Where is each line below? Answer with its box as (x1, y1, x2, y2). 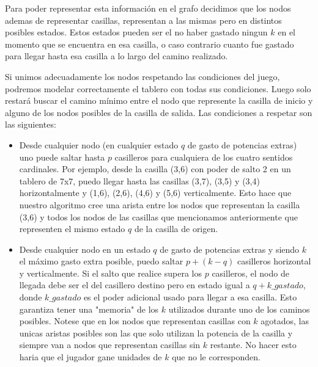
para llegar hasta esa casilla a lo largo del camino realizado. (5, 49, 228, 62)
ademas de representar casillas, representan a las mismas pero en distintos (5, 13, 282, 26)
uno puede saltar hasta (19, 150, 105, 163)
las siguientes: (5, 118, 56, 131)
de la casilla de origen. (134, 222, 218, 235)
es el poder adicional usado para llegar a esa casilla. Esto (83, 291, 297, 303)
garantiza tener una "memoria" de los (19, 302, 159, 315)
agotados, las (261, 314, 309, 327)
